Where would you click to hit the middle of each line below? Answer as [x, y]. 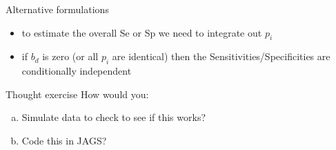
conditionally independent [77, 71]
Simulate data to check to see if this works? [114, 117]
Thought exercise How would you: [77, 94]
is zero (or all [70, 56]
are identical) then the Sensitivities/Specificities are [221, 56]
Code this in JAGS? [64, 140]
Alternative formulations [57, 9]
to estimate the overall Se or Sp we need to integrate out [142, 32]
